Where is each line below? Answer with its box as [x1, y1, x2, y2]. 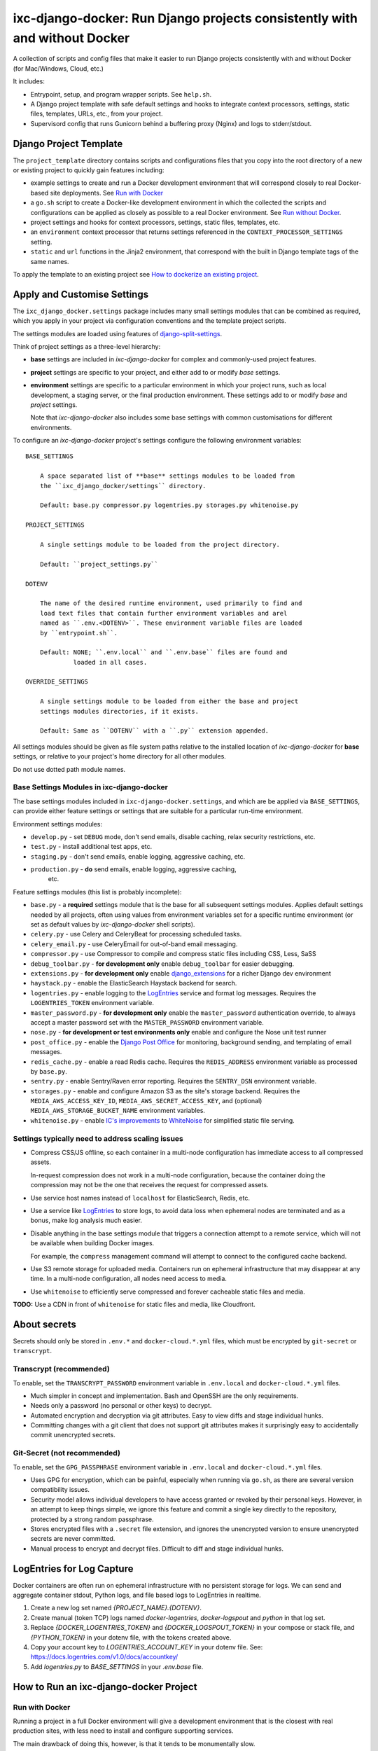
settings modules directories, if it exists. [39, 707, 199, 715]
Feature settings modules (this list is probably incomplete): [13, 887, 182, 896]
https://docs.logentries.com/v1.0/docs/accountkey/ [30, 1653, 178, 1661]
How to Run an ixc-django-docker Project [13, 1681, 197, 1693]
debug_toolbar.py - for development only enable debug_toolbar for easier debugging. [30, 960, 295, 968]
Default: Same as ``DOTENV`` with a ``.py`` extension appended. [39, 727, 269, 735]
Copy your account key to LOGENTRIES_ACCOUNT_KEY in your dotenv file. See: [30, 1642, 263, 1651]
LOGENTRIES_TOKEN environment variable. [30, 999, 154, 1007]
